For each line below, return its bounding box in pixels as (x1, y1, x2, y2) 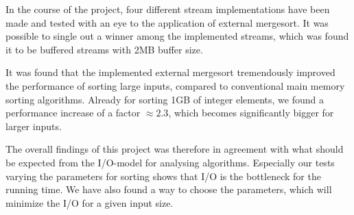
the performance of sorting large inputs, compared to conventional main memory (5, 78, 345, 92)
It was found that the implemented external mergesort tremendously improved (5, 65, 335, 79)
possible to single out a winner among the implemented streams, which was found (5, 29, 349, 43)
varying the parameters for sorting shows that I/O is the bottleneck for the (5, 168, 321, 183)
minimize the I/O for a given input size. (5, 195, 174, 210)
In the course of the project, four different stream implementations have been (5, 2, 330, 16)
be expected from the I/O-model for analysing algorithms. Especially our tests (5, 155, 335, 169)
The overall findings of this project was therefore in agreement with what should (5, 142, 344, 156)
